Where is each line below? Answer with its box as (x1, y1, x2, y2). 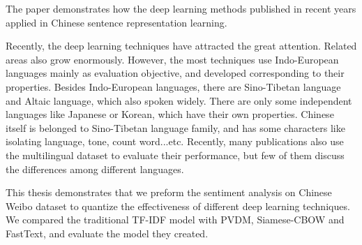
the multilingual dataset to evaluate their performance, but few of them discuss (6, 147, 345, 162)
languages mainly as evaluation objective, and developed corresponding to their (6, 66, 345, 80)
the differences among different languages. (6, 161, 184, 176)
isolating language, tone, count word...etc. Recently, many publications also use (6, 134, 344, 149)
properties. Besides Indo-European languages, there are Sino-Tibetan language (6, 79, 341, 94)
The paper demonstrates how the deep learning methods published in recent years (6, 1, 356, 15)
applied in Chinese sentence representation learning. (6, 15, 227, 29)
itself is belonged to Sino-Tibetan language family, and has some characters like (6, 120, 345, 135)
